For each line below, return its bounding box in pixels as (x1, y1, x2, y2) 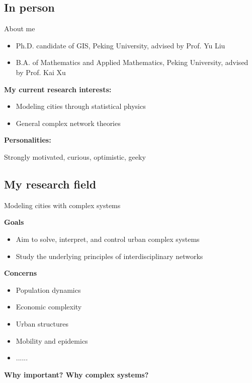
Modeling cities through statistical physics (16, 101, 146, 111)
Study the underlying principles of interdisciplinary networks (16, 250, 203, 261)
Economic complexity (16, 301, 82, 312)
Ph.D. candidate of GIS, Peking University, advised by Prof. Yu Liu (16, 40, 225, 50)
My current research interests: (4, 84, 112, 94)
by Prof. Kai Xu (16, 67, 66, 77)
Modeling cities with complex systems (4, 200, 121, 210)
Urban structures (16, 318, 68, 329)
